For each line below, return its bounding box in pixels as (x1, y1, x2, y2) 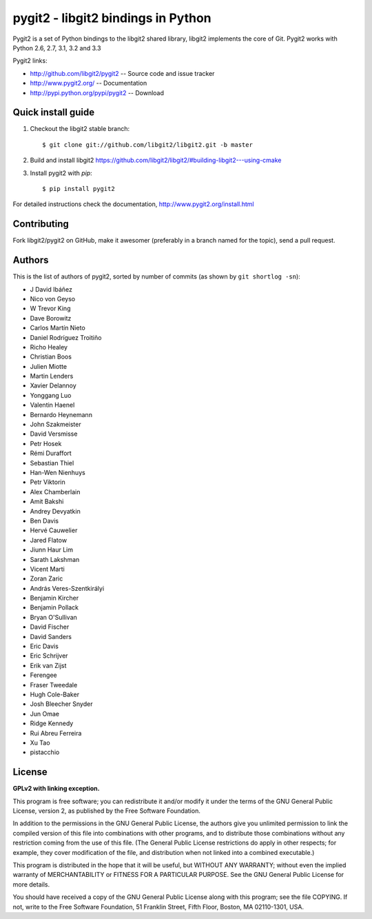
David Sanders (30, 632, 72, 640)
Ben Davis (30, 516, 59, 525)
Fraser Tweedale (30, 680, 78, 689)
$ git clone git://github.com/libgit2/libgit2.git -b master (42, 141, 253, 148)
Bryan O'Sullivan (30, 613, 77, 621)
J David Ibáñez (30, 285, 72, 293)
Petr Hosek (30, 439, 62, 447)
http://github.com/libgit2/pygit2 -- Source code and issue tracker (30, 69, 215, 77)
